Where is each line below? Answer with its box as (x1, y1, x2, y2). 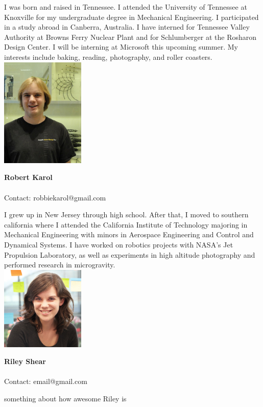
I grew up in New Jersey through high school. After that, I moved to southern (4, 209, 249, 220)
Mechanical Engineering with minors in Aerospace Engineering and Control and (4, 229, 254, 240)
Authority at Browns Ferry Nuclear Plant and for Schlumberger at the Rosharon (4, 31, 257, 42)
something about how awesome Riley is (4, 393, 127, 403)
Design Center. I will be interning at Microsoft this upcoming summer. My (4, 41, 238, 52)
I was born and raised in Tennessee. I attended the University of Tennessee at (4, 2, 247, 12)
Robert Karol (4, 172, 53, 183)
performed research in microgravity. (4, 259, 115, 270)
